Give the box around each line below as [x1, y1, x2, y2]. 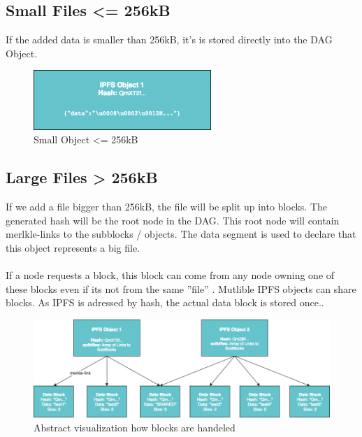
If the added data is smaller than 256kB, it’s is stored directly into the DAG [6, 32, 333, 47]
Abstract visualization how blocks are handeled [34, 420, 236, 435]
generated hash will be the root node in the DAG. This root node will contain [6, 213, 340, 227]
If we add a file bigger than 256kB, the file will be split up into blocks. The [6, 199, 328, 214]
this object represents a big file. [6, 240, 140, 255]
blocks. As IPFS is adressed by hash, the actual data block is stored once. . [6, 295, 324, 310]
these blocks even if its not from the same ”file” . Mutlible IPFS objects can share [6, 281, 356, 296]
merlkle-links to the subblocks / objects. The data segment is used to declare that [6, 227, 356, 241]
